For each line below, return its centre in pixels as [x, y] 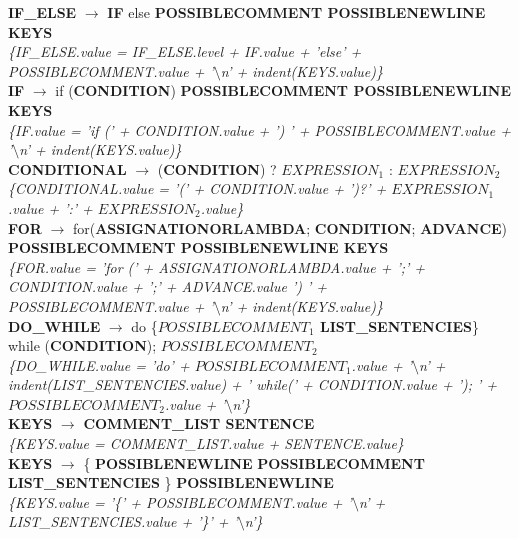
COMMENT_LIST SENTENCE [199, 423]
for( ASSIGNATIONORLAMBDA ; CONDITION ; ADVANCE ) [290, 227]
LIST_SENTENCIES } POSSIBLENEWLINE [171, 482]
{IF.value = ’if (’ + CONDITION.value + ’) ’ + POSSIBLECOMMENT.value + [259, 129]
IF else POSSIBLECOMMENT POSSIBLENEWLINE [296, 12]
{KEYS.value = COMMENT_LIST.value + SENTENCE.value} [206, 443]
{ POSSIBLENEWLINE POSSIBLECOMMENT [254, 462]
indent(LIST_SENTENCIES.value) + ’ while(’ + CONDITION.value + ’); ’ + [253, 384]
